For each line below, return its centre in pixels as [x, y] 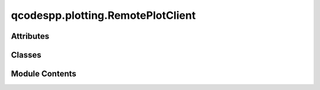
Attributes [30, 36]
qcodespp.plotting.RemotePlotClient [103, 15]
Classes [26, 55]
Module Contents [44, 74]
